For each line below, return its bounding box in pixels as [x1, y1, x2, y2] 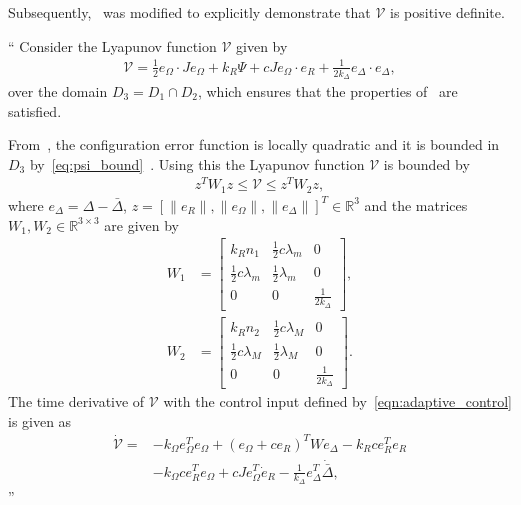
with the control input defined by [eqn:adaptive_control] [163, 391, 513, 412]
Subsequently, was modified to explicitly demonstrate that [8, 2, 371, 22]
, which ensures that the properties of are [197, 80, 458, 101]
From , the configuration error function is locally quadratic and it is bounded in [8, 134, 500, 155]
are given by [104, 214, 179, 235]
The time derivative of [8, 391, 145, 412]
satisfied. [8, 100, 62, 121]
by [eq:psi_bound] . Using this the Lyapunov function [29, 153, 365, 174]
